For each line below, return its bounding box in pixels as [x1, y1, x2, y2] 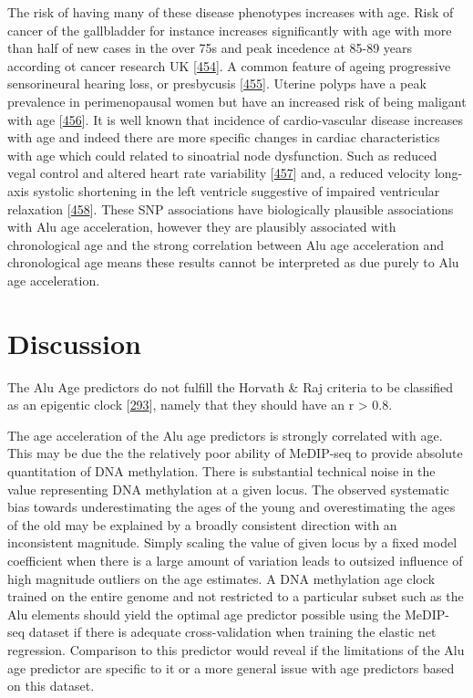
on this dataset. [7, 676, 95, 695]
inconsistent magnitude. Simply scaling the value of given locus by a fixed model [7, 533, 458, 552]
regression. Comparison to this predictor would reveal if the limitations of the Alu [7, 640, 465, 659]
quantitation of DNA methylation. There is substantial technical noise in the [7, 462, 436, 480]
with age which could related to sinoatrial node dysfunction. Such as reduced [7, 145, 437, 164]
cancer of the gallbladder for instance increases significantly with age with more [7, 20, 452, 39]
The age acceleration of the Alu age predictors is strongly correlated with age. [7, 425, 443, 444]
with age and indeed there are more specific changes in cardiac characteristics [7, 128, 440, 147]
